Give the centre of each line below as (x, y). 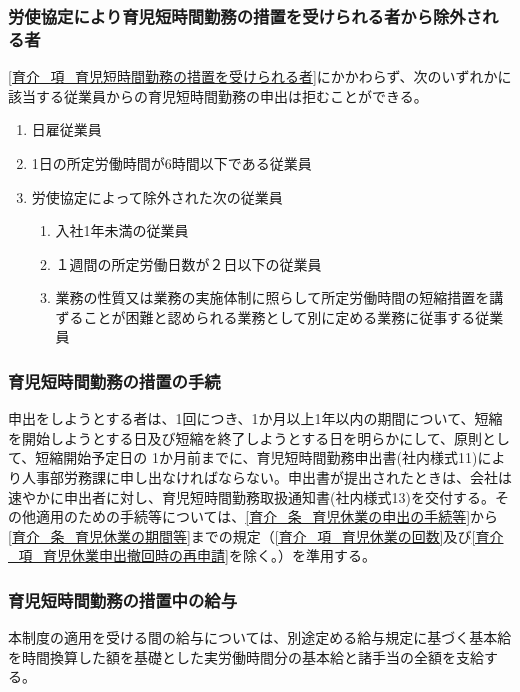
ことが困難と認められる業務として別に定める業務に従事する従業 (293, 316)
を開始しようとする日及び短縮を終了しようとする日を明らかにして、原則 (245, 437)
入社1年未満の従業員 (122, 230)
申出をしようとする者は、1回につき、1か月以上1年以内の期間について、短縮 (255, 418)
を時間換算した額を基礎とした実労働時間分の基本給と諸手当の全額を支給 (246, 656)
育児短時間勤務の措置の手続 (114, 381)
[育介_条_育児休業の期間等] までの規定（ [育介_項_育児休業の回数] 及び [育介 (256, 535)
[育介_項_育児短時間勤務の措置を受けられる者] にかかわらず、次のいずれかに (260, 76)
